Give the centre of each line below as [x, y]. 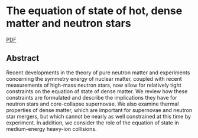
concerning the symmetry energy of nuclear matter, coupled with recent [94, 78]
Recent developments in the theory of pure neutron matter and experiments [98, 73]
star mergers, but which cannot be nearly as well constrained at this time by [98, 116]
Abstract [23, 58]
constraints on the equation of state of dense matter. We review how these [97, 91]
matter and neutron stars [69, 23]
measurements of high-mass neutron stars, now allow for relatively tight [94, 85]
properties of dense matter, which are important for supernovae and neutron [99, 110]
